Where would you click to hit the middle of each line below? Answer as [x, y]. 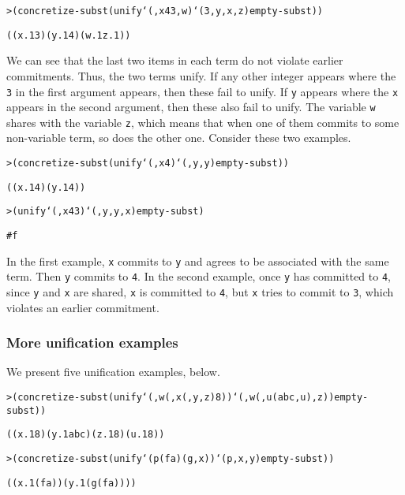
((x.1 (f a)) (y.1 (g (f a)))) [71, 483]
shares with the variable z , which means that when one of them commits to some [203, 122]
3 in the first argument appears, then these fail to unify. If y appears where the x [202, 91]
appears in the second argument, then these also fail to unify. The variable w [191, 107]
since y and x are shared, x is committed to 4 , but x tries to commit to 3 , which [200, 292]
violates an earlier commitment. [83, 307]
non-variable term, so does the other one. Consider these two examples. [179, 138]
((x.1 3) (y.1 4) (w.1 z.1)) [69, 35]
